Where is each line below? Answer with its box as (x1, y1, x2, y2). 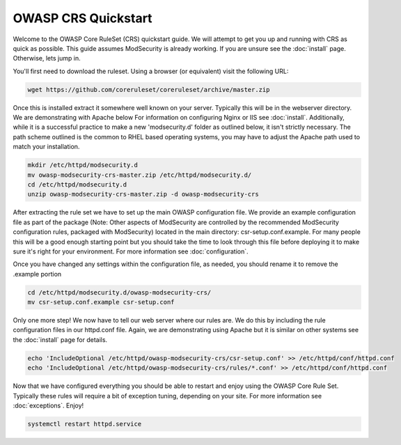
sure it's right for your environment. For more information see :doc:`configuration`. (13, 247, 249, 256)
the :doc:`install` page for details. (13, 335, 108, 344)
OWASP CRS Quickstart (13, 10, 152, 26)
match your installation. (13, 143, 80, 151)
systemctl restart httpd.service (27, 420, 142, 428)
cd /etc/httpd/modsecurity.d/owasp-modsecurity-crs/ (27, 288, 212, 296)
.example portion (13, 270, 62, 278)
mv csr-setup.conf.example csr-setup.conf (27, 298, 175, 306)
